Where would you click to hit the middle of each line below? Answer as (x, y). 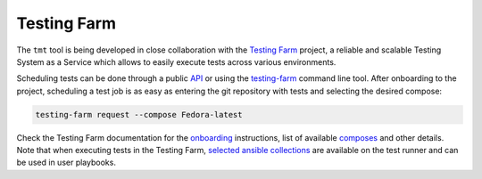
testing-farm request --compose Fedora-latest (139, 114)
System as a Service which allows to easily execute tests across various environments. (176, 61)
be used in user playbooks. (66, 163)
